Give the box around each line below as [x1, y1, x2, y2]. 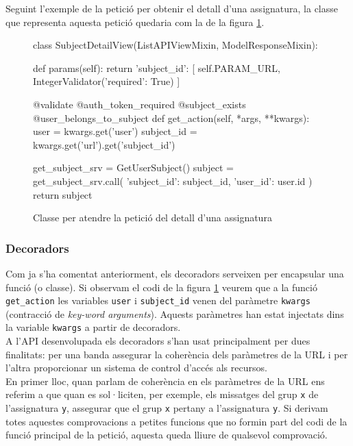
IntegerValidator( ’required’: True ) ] [33, 74, 180, 88]
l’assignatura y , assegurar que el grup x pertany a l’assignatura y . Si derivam [5, 401, 328, 415]
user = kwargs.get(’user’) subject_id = [33, 124, 197, 138]
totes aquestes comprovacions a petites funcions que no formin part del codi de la [5, 414, 348, 428]
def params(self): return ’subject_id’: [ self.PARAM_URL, [33, 60, 280, 75]
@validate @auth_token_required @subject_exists [33, 97, 246, 111]
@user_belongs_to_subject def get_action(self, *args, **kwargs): [33, 110, 310, 125]
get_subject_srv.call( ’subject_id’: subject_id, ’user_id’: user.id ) [33, 173, 313, 188]
